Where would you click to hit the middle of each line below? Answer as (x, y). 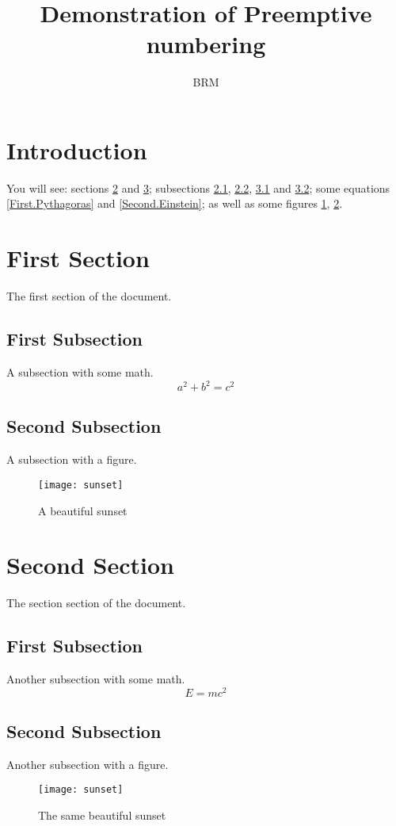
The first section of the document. (89, 296)
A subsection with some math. (80, 371)
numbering (206, 44)
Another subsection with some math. (96, 679)
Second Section (90, 565)
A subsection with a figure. (72, 459)
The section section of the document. (96, 603)
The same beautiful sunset (102, 815)
